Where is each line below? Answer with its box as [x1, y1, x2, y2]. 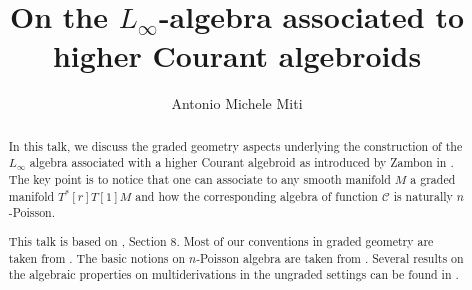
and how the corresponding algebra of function [135, 187, 378, 204]
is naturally [393, 187, 453, 204]
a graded [410, 171, 456, 188]
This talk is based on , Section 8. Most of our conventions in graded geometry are [8, 232, 434, 249]
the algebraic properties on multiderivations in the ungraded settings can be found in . [8, 266, 459, 283]
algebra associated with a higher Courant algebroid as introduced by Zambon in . [29, 154, 454, 171]
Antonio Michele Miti [171, 93, 303, 114]
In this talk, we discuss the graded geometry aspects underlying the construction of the [8, 137, 463, 154]
